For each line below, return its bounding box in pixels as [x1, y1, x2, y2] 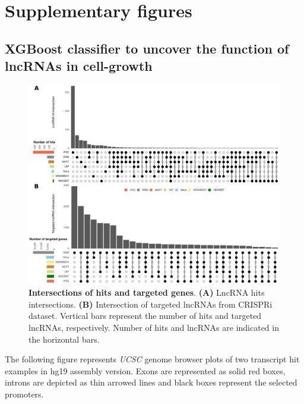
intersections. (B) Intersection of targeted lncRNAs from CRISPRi [28, 297, 273, 310]
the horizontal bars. [28, 333, 100, 345]
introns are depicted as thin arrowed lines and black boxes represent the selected [5, 376, 297, 389]
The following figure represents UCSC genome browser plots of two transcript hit [5, 353, 300, 365]
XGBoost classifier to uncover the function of [5, 39, 289, 57]
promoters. [5, 387, 44, 400]
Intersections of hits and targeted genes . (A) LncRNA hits [28, 286, 265, 299]
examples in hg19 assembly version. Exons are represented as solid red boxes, [5, 364, 286, 377]
